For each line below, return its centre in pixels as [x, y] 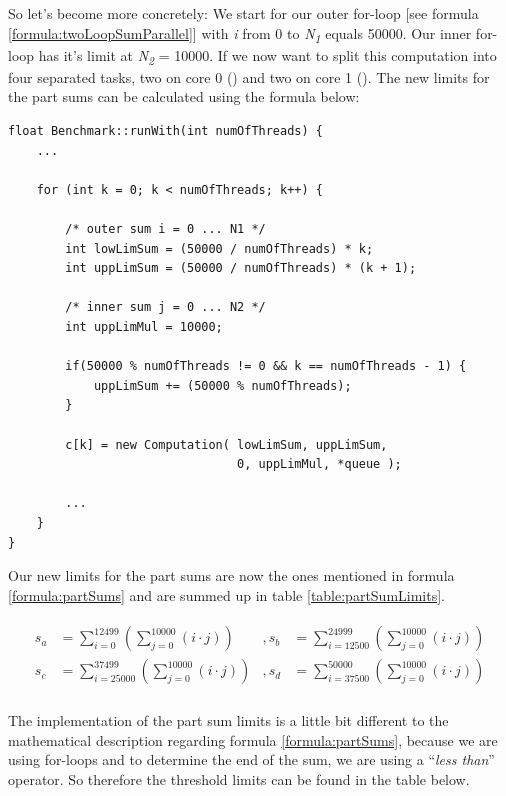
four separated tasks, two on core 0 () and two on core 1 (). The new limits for [249, 76]
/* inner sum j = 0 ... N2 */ [165, 307]
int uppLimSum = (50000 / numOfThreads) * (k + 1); [241, 268]
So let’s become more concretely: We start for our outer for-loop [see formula [243, 13]
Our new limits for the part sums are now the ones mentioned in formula [231, 575]
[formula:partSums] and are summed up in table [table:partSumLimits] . [227, 594]
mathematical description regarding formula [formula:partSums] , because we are [253, 739]
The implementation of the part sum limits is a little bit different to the [228, 719]
